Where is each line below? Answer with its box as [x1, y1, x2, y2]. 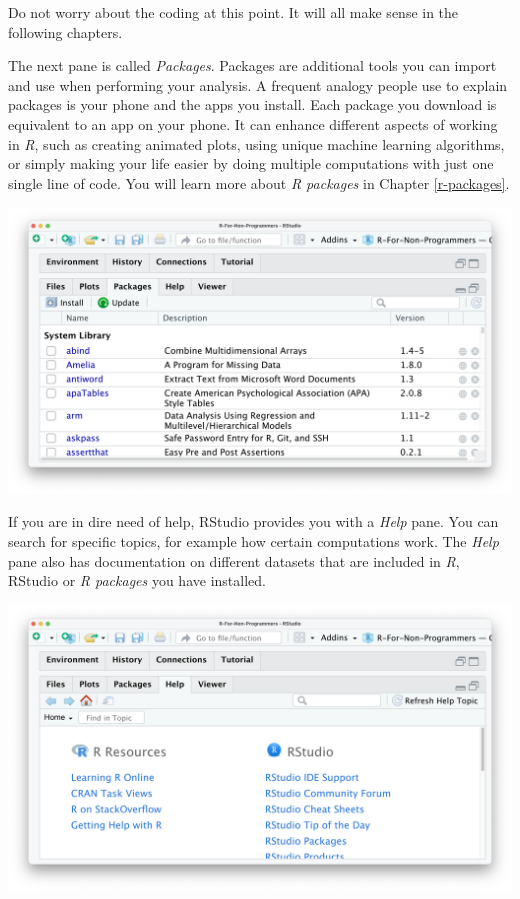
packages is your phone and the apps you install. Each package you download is [8, 94, 497, 115]
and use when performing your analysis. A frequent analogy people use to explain [8, 74, 508, 95]
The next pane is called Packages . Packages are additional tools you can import [8, 55, 497, 76]
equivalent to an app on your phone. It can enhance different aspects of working [8, 113, 498, 134]
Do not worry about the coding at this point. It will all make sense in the [8, 2, 459, 22]
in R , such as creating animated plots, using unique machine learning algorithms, [8, 133, 505, 154]
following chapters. [8, 21, 123, 42]
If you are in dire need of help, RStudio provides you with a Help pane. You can [8, 511, 499, 532]
